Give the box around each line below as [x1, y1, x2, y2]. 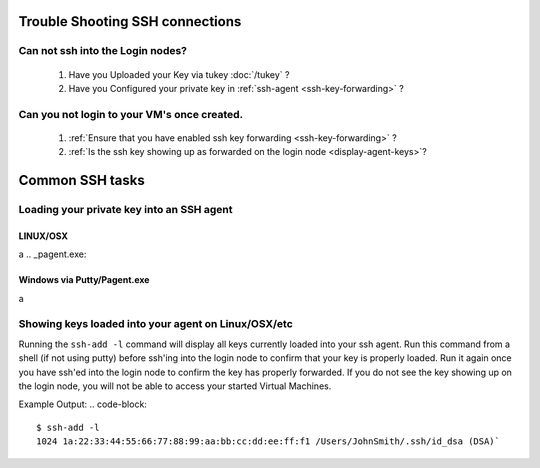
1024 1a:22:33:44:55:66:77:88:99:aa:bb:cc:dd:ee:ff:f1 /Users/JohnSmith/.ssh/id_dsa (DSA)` [36, 436, 500, 447]
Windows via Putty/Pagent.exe [18, 274, 150, 286]
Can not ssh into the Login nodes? [18, 44, 188, 58]
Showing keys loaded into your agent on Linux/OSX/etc [18, 317, 294, 331]
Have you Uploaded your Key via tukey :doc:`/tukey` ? [68, 68, 290, 80]
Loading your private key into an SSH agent [18, 203, 233, 217]
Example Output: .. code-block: [18, 398, 147, 410]
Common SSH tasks [18, 172, 145, 189]
